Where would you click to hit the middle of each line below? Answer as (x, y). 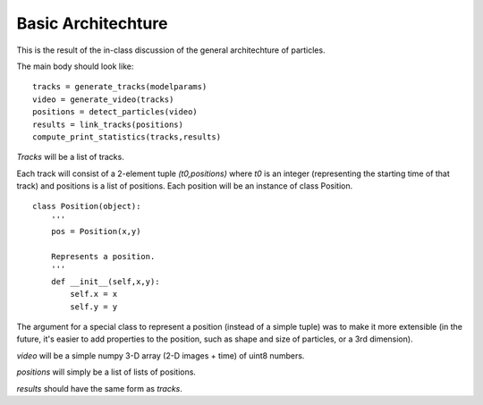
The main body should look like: (75, 66)
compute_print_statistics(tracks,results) (127, 137)
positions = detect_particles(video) (115, 112)
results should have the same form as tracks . (100, 388)
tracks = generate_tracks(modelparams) (120, 87)
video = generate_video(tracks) (103, 99)
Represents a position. (103, 257)
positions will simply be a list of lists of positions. (106, 372)
